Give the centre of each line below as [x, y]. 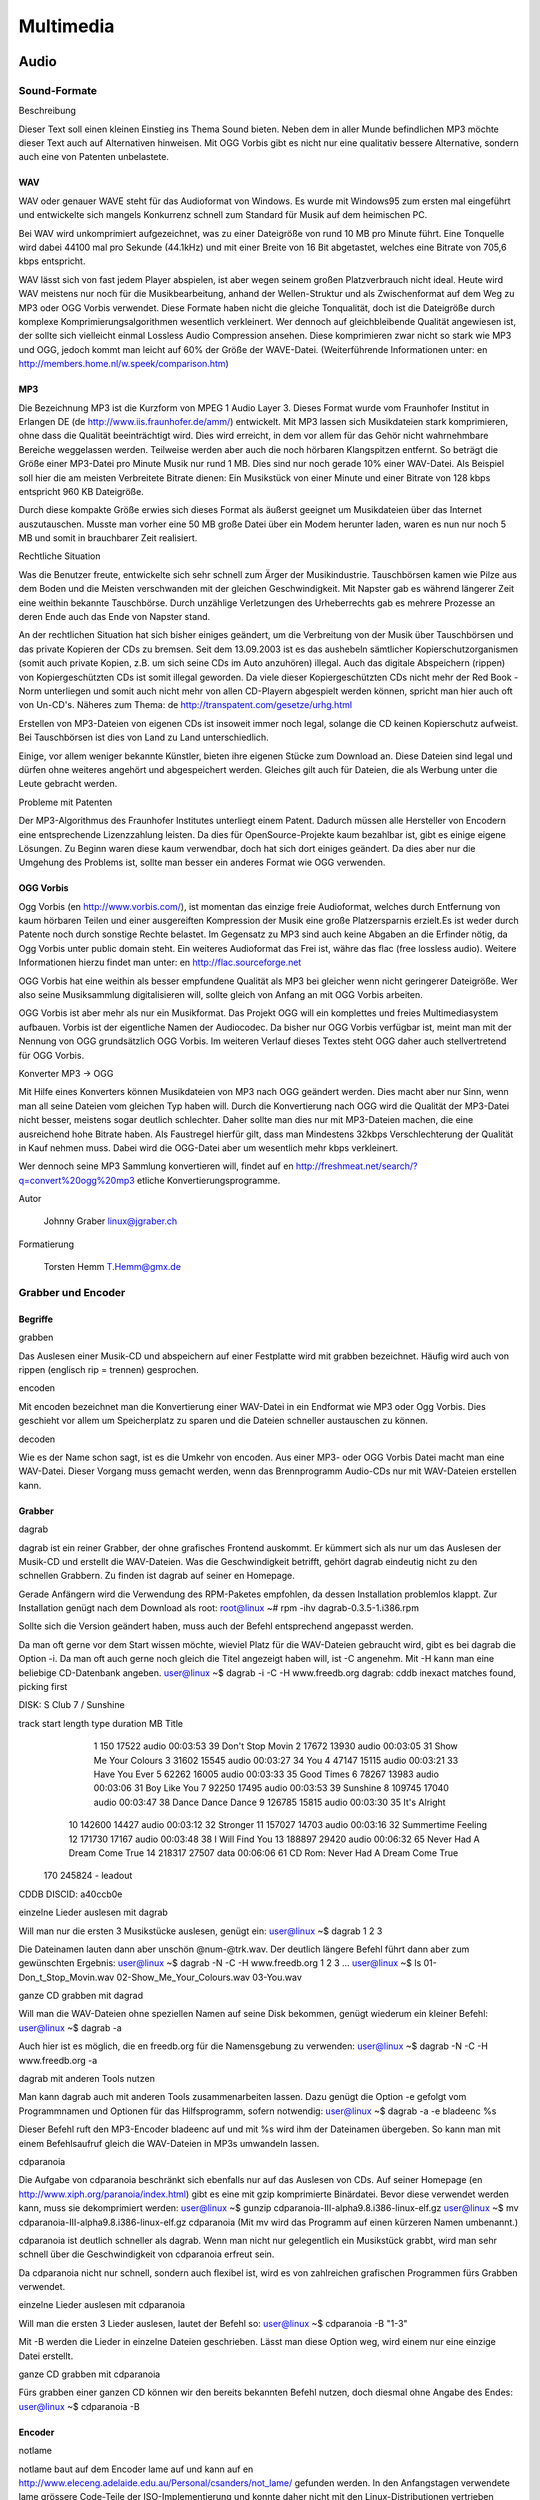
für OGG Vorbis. [51, 1055]
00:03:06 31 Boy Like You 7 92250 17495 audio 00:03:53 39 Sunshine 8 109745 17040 [271, 1788]
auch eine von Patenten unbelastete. [94, 157]
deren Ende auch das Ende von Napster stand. [114, 617]
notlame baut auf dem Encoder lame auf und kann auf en [136, 2469]
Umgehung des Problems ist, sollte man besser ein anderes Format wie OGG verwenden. [202, 862]
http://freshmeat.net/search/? [356, 1166]
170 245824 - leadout [88, 1876]
